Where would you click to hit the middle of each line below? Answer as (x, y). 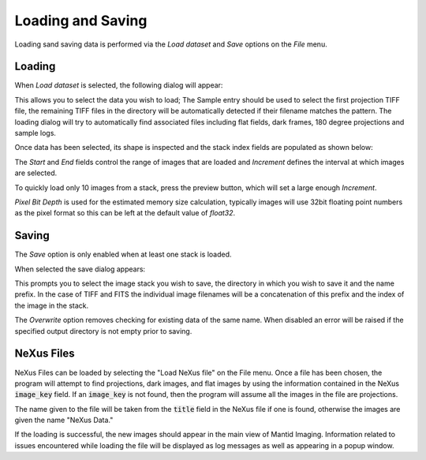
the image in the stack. (52, 305)
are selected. (36, 173)
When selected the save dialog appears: (80, 269)
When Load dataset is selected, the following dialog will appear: (119, 85)
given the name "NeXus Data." (64, 420)
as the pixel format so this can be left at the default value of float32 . (125, 213)
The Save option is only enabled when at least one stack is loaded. (123, 254)
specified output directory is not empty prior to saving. (103, 331)
